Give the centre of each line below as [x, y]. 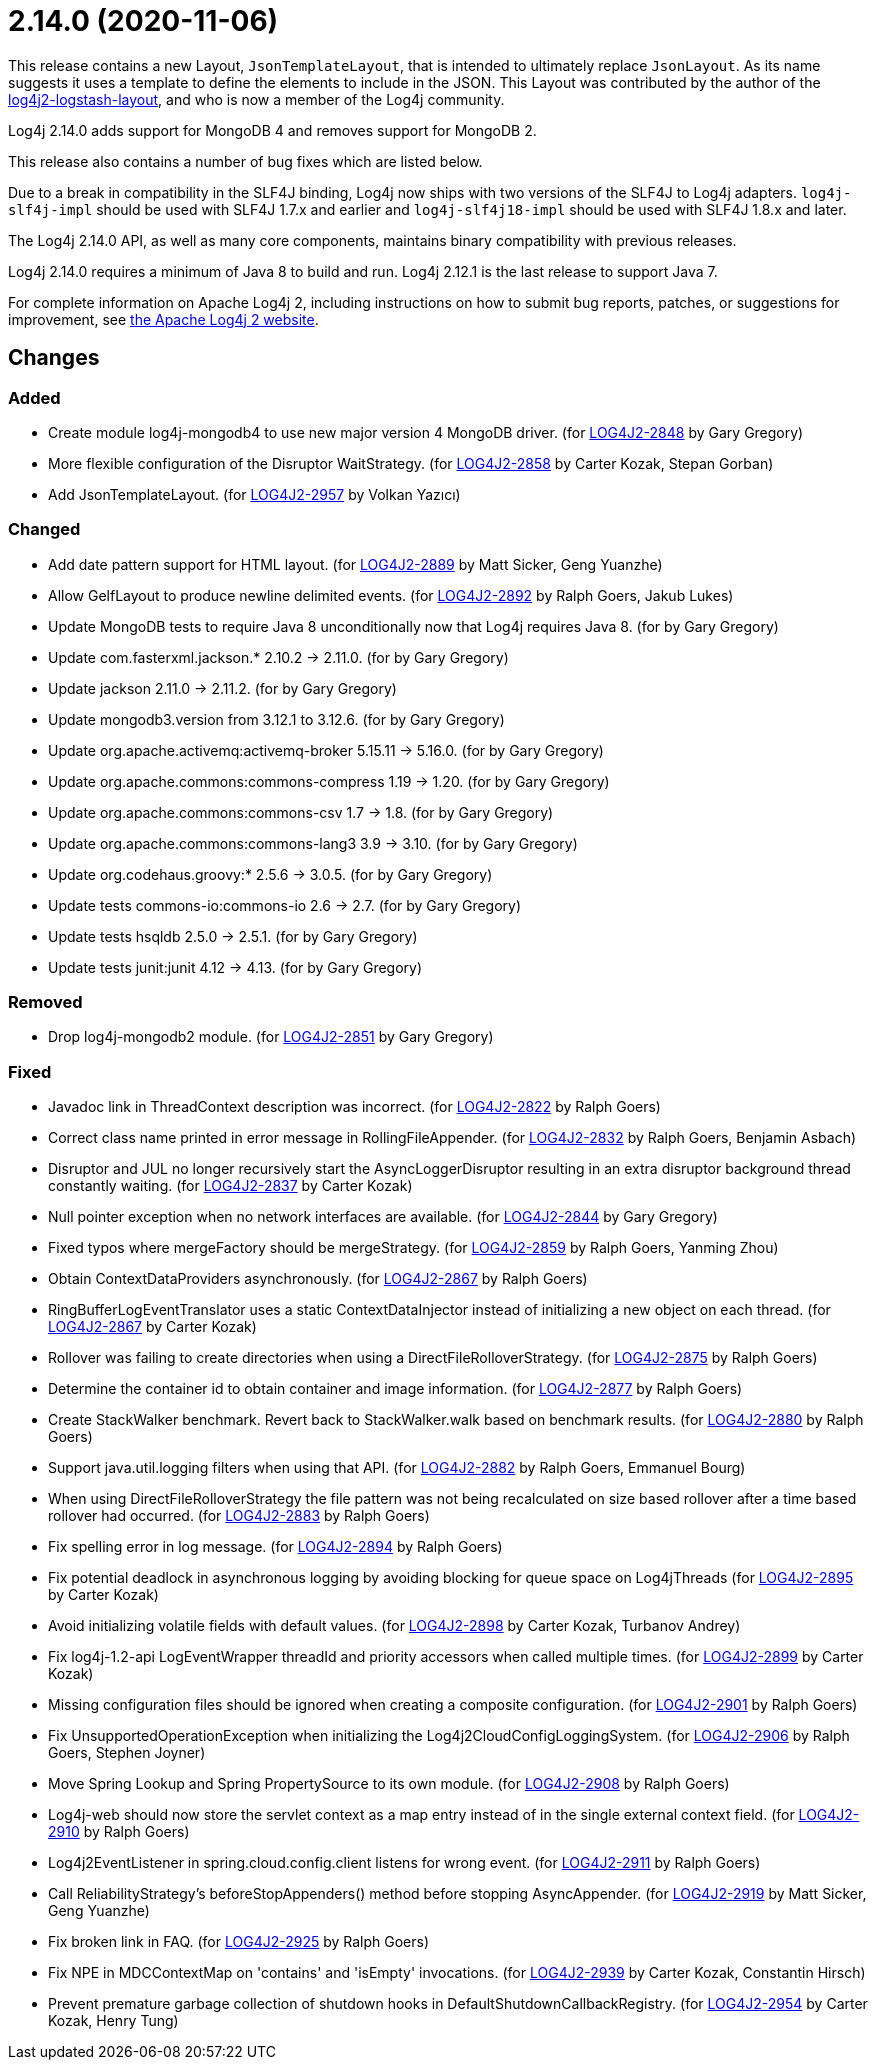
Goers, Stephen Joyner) [127, 1753]
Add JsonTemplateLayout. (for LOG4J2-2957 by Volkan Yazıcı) [254, 494]
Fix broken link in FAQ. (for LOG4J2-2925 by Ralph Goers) [239, 1942]
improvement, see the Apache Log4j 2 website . [163, 319]
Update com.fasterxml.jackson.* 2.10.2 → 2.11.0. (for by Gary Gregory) [278, 657]
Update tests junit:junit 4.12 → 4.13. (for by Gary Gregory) [235, 967]
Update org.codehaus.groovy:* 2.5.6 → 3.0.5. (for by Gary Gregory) [270, 874]
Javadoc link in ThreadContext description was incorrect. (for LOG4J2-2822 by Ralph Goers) [354, 1107]
